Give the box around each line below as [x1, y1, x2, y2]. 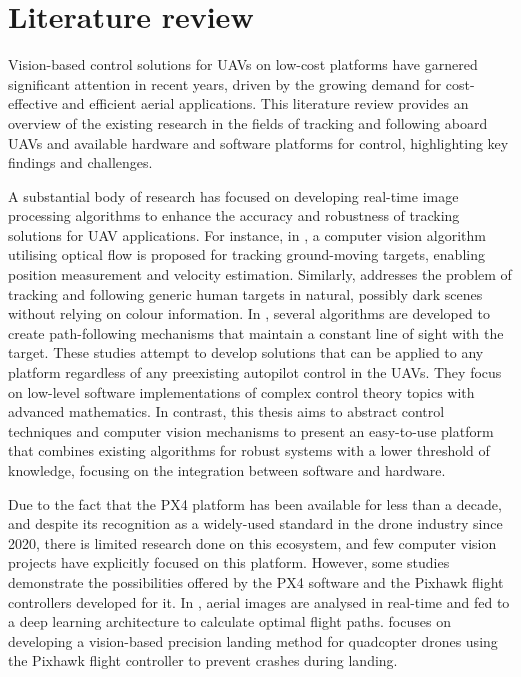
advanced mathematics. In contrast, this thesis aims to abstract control [8, 401, 445, 422]
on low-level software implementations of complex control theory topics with [8, 381, 475, 402]
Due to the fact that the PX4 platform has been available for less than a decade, [8, 493, 502, 514]
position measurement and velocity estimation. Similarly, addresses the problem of [8, 264, 512, 285]
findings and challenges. [8, 152, 153, 173]
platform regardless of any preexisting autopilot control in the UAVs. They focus [8, 362, 502, 383]
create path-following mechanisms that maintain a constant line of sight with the [8, 322, 504, 343]
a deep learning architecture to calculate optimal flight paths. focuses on [8, 611, 451, 632]
